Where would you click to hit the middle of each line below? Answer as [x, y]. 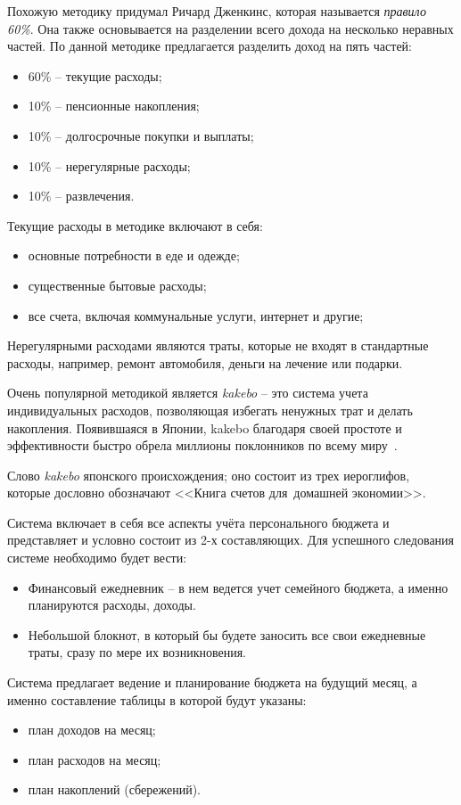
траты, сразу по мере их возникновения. [137, 652]
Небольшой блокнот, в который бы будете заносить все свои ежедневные [227, 634]
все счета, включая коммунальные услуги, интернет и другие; [196, 315]
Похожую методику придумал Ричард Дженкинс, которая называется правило [217, 11]
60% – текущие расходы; [95, 75]
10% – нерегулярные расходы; [109, 165]
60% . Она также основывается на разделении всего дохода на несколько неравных [230, 28]
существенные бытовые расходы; [117, 285]
